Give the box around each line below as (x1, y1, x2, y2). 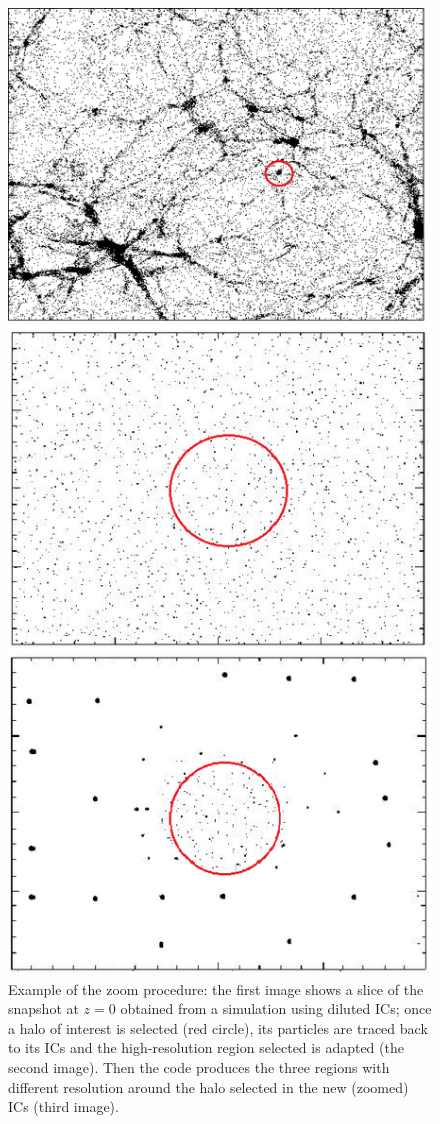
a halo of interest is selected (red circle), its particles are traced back (8, 1017, 428, 1038)
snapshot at (8, 998, 79, 1019)
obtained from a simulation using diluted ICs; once (120, 998, 432, 1019)
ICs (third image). (8, 1096, 119, 1117)
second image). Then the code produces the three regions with (8, 1056, 390, 1077)
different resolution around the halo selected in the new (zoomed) (8, 1076, 409, 1097)
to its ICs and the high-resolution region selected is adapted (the (8, 1037, 404, 1058)
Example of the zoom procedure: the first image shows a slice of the (8, 978, 424, 999)
